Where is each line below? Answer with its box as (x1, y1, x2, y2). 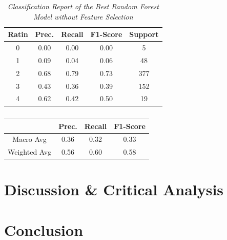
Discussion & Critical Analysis (4, 179, 224, 200)
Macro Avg (12, 134, 47, 144)
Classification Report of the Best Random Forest (7, 1, 159, 11)
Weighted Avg (8, 146, 52, 157)
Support (129, 29, 159, 40)
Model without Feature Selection (33, 11, 133, 22)
